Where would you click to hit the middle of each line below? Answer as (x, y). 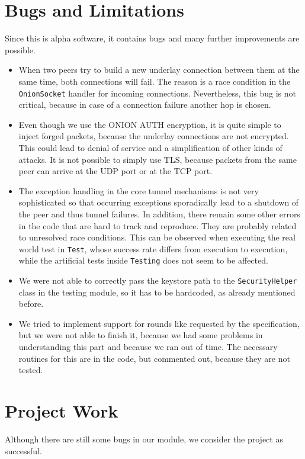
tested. (31, 370)
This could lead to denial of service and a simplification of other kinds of (150, 147)
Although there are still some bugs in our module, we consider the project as (144, 439)
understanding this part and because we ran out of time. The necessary (148, 347)
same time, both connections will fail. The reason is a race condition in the (155, 81)
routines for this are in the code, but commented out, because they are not (154, 358)
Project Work (62, 410)
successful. (23, 450)
